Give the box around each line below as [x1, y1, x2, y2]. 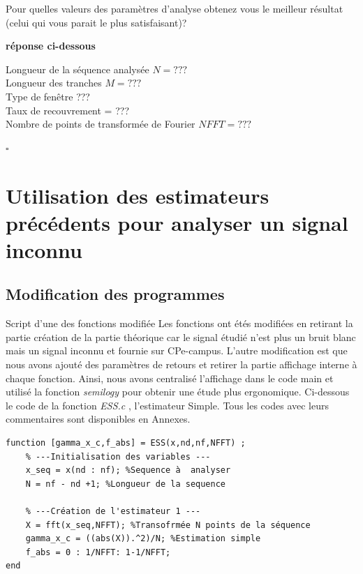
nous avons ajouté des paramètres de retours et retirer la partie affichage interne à [6, 357, 357, 372]
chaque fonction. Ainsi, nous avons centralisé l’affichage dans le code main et [6, 370, 334, 385]
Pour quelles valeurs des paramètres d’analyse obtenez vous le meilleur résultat [6, 1, 343, 15]
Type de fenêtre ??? [6, 89, 90, 103]
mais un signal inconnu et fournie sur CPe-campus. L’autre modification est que [6, 343, 348, 358]
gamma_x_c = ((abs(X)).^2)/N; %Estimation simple [25, 534, 261, 544]
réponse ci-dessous [6, 38, 96, 53]
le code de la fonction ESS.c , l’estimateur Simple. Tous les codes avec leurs [6, 398, 329, 412]
